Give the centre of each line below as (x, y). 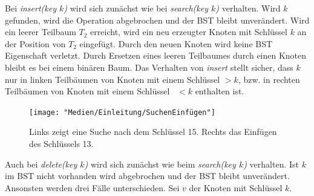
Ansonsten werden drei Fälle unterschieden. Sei (92, 187)
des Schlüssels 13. (61, 143)
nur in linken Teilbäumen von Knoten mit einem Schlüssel (113, 79)
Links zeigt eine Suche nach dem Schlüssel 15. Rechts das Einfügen (153, 132)
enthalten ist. (220, 91)
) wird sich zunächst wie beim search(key (160, 164)
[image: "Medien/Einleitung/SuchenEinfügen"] (122, 112)
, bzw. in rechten (269, 79)
